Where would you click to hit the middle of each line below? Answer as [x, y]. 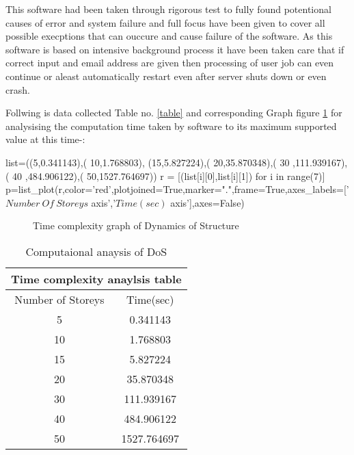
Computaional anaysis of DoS [96, 251]
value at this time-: [45, 139]
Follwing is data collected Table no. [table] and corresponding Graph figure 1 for [174, 113]
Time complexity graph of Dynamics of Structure [136, 225]
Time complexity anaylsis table [96, 278]
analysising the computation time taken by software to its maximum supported [171, 126]
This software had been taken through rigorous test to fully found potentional [168, 9]
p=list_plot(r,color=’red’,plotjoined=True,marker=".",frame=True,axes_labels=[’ [177, 189]
